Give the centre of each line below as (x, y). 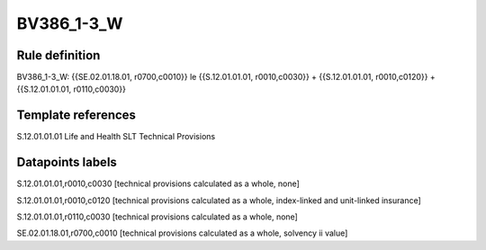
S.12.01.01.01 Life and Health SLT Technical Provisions (116, 137)
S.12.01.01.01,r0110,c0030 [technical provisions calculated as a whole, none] (157, 217)
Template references (76, 116)
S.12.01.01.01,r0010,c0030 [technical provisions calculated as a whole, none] (158, 183)
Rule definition (58, 55)
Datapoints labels (67, 162)
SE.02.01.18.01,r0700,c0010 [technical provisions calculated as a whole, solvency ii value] (182, 233)
